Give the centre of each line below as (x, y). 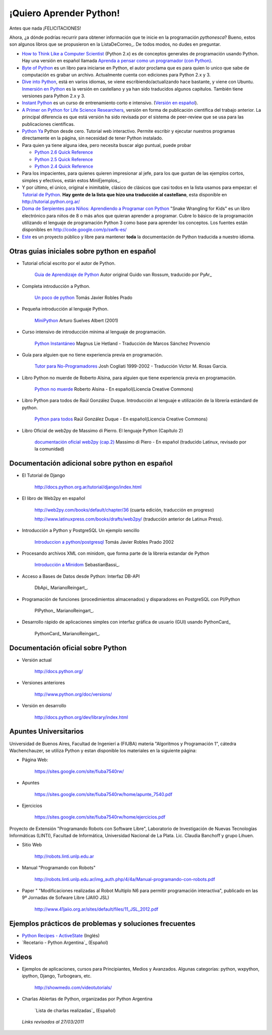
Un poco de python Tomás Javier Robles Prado (84, 298)
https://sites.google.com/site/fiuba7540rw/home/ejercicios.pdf (100, 817)
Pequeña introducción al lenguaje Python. (65, 309)
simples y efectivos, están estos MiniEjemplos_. (71, 180)
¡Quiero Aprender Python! (65, 13)
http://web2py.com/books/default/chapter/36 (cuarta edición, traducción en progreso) (124, 510)
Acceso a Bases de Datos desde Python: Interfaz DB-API (81, 576)
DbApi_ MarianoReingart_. (61, 588)
